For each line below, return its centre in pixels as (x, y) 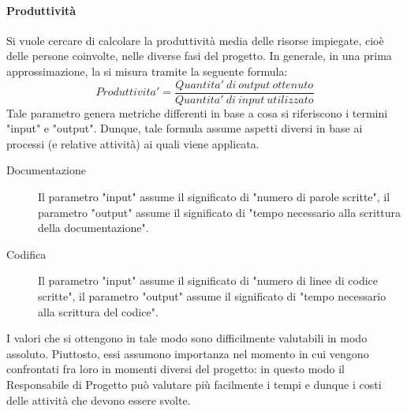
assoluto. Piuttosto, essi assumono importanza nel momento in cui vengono (188, 353)
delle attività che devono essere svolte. (99, 400)
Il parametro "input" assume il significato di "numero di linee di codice (208, 280)
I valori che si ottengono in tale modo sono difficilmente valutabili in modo (187, 338)
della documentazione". (93, 228)
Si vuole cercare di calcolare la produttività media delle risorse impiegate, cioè (195, 40)
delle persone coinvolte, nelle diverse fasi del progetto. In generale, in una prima (199, 56)
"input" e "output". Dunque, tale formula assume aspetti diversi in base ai (185, 128)
